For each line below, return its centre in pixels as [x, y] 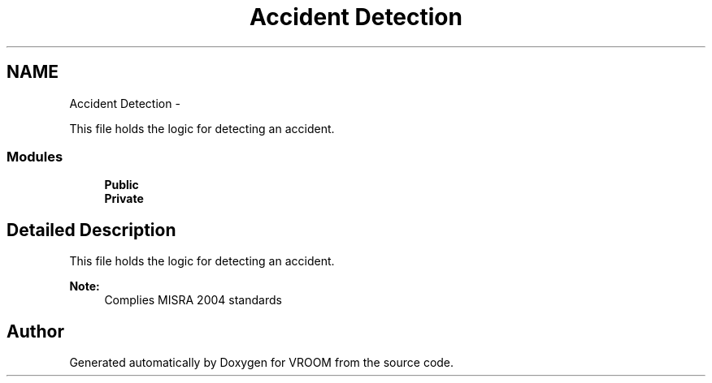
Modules [35, 156]
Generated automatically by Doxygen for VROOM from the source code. [262, 363]
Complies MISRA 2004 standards [193, 300]
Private [124, 199]
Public [122, 185]
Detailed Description [91, 230]
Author [35, 331]
